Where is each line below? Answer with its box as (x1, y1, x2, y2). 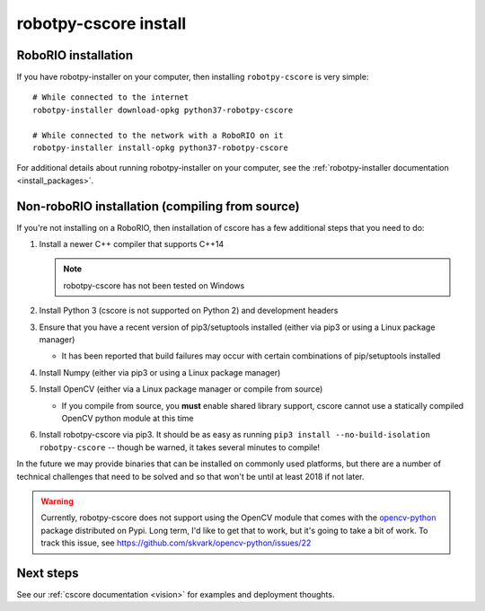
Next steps (16, 565, 79, 580)
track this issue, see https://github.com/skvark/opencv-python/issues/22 (40, 537, 312, 548)
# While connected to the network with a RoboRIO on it (32, 130, 284, 140)
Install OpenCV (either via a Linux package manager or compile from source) (39, 384, 323, 394)
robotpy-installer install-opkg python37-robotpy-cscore (32, 143, 289, 153)
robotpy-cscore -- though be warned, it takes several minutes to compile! (39, 441, 321, 453)
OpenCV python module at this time (61, 413, 194, 423)
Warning (40, 495, 74, 507)
